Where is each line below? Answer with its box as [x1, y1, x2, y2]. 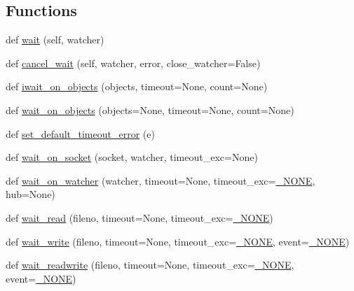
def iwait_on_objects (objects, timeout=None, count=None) [6, 79, 268, 94]
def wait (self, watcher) [6, 32, 104, 47]
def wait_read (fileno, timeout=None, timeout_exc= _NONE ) [6, 210, 273, 225]
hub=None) [6, 187, 55, 201]
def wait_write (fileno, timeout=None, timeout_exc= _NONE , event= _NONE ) [6, 234, 350, 248]
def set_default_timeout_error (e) [6, 126, 155, 141]
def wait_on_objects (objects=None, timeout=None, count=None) [6, 102, 294, 117]
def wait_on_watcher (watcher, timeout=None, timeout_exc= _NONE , [6, 173, 315, 187]
